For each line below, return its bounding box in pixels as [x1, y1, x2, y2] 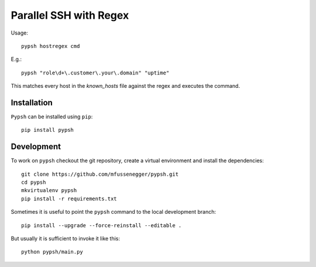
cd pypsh [21, 179, 46, 186]
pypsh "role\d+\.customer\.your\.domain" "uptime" [21, 69, 170, 76]
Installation [11, 97, 53, 108]
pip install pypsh [21, 126, 74, 133]
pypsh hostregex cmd [21, 43, 80, 49]
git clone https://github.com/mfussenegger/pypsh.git [21, 170, 178, 177]
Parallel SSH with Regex [11, 9, 129, 22]
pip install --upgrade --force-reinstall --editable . [21, 222, 182, 228]
